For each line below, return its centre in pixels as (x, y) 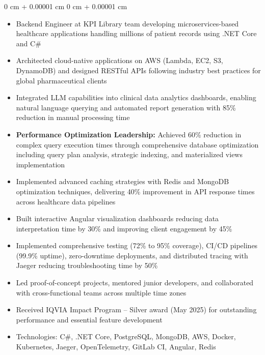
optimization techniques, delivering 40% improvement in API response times (135, 191)
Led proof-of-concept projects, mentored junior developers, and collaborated (135, 283)
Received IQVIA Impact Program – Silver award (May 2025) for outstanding (136, 309)
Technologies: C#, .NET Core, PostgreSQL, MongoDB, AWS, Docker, (126, 336)
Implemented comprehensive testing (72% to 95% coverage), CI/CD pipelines (137, 245)
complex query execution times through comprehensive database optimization (137, 144)
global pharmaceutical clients (61, 80)
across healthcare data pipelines (66, 201)
